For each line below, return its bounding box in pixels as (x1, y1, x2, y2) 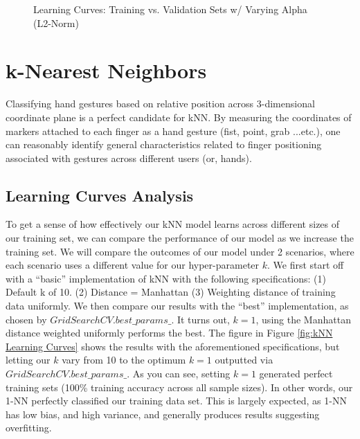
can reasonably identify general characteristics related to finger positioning (6, 137, 322, 152)
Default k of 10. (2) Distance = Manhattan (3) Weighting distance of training (6, 285, 336, 299)
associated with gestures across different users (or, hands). (6, 150, 252, 165)
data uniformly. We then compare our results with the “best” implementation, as (6, 298, 349, 313)
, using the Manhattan (255, 312, 351, 326)
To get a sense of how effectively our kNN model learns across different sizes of (6, 217, 340, 231)
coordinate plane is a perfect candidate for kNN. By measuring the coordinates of (6, 109, 352, 124)
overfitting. (6, 420, 52, 435)
